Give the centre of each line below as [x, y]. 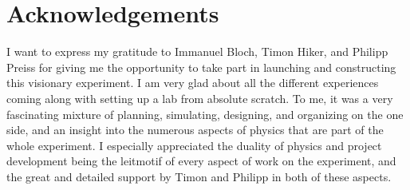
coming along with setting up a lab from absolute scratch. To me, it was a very [200, 98]
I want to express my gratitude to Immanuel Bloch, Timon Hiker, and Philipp [197, 51]
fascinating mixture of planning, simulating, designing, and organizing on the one [205, 114]
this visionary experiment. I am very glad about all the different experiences [193, 83]
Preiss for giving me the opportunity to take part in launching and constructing [201, 67]
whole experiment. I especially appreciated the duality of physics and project [194, 145]
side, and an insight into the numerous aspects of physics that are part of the [195, 130]
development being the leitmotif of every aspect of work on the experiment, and [201, 161]
